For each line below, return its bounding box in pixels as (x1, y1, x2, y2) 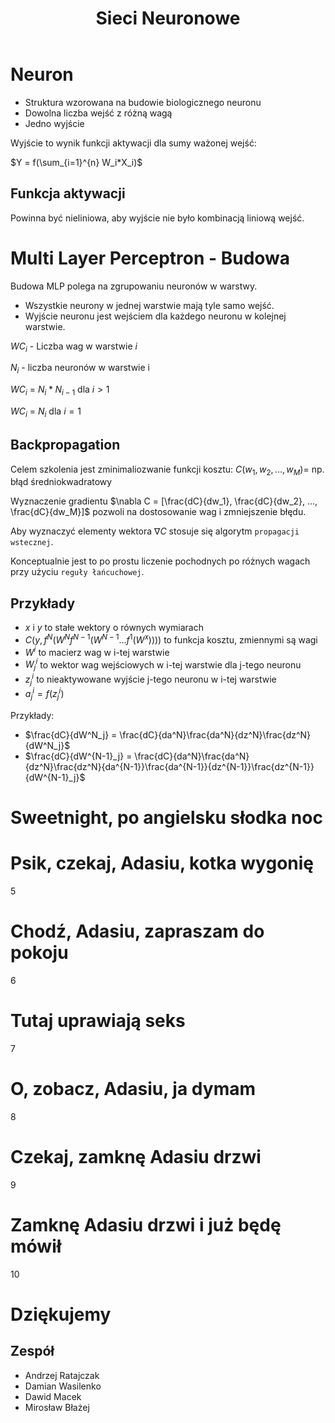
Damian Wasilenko (24, 1380, 102, 1392)
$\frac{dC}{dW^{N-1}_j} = (24, 750, 133, 762)
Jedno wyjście (24, 117, 85, 129)
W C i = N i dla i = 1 (10, 405, 82, 419)
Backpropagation (10, 437, 121, 454)
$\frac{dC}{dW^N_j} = (24, 728, 118, 741)
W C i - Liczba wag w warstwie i (10, 340, 138, 354)
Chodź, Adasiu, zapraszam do (10, 920, 265, 943)
